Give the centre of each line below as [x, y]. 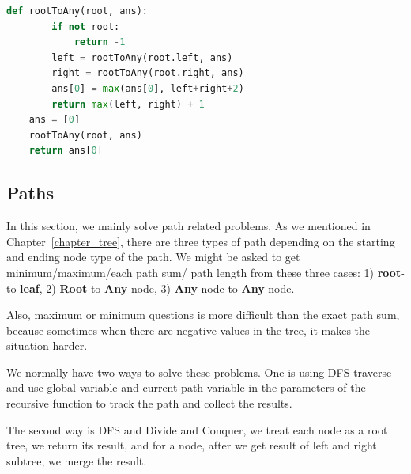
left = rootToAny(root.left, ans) [142, 57]
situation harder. [47, 345]
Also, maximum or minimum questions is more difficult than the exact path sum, [203, 315]
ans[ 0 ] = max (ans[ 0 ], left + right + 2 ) [148, 88]
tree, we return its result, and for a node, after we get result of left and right [192, 445]
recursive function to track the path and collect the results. [149, 403]
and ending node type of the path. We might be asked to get [153, 257]
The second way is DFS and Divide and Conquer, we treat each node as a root [197, 429]
